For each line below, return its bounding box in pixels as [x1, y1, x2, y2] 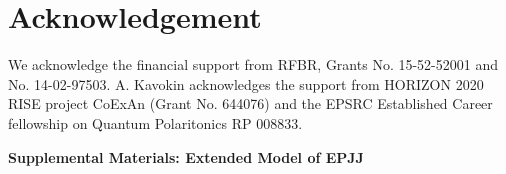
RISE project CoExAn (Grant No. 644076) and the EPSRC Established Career [8, 93, 493, 114]
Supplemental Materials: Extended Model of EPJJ [8, 146, 364, 167]
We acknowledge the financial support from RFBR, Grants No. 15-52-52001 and [8, 54, 498, 75]
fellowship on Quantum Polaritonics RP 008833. [8, 112, 303, 133]
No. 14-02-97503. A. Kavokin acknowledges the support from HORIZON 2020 [8, 73, 484, 94]
